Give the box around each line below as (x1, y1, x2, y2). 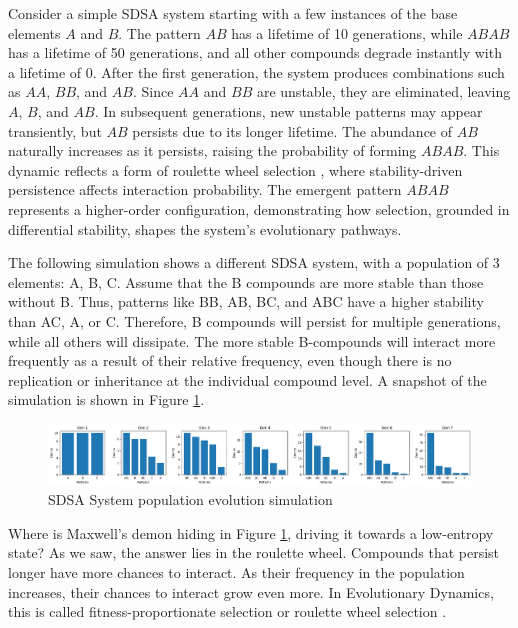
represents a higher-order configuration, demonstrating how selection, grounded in (8, 198, 510, 219)
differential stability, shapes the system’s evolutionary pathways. (8, 218, 402, 239)
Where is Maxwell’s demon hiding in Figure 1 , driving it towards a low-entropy (8, 522, 494, 543)
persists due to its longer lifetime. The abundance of (132, 120, 453, 141)
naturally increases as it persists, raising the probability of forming (8, 140, 417, 161)
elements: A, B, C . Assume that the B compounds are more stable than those (8, 271, 484, 292)
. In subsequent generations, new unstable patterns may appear (94, 100, 483, 121)
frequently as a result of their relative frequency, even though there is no (8, 350, 452, 371)
